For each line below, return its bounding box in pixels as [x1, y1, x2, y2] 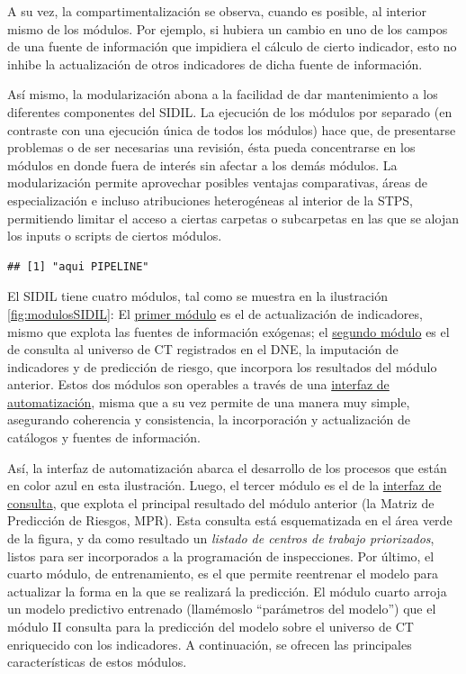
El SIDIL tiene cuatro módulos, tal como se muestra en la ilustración [7, 287, 388, 305]
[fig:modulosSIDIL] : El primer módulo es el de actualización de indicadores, [7, 304, 423, 323]
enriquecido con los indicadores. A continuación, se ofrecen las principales [7, 634, 412, 653]
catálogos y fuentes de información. [7, 428, 201, 447]
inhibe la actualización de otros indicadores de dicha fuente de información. [7, 54, 423, 73]
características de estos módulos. [7, 652, 187, 671]
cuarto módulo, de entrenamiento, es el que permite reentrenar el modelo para [7, 564, 439, 583]
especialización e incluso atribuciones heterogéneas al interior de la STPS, [7, 190, 413, 209]
